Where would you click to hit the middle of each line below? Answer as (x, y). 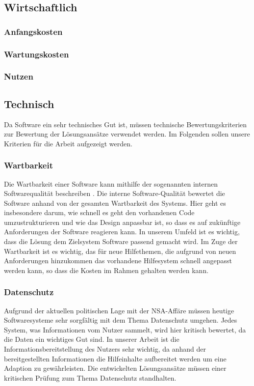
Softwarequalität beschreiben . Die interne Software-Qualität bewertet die (114, 193)
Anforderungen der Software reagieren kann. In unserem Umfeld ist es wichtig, (122, 232)
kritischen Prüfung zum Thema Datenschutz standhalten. (90, 377)
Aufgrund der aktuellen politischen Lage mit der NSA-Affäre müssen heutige (119, 310)
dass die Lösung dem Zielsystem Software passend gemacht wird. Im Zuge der (121, 241)
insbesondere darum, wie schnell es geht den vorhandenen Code (99, 212)
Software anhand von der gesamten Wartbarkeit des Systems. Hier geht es (115, 203)
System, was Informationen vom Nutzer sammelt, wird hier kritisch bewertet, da (125, 329)
